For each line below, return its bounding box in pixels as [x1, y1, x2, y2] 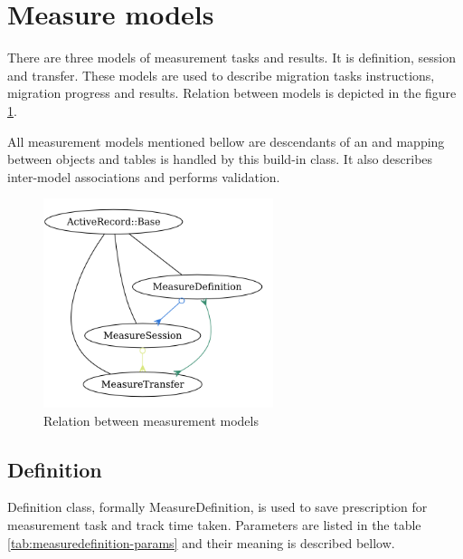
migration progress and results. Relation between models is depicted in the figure [7, 83, 457, 102]
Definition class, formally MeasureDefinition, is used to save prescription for [7, 497, 428, 516]
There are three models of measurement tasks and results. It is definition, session [7, 48, 456, 67]
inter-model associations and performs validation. [7, 167, 280, 186]
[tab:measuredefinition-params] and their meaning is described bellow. [7, 533, 395, 552]
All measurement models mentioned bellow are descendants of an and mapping [7, 131, 445, 150]
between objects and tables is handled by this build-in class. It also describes [7, 149, 433, 169]
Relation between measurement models [43, 410, 259, 429]
